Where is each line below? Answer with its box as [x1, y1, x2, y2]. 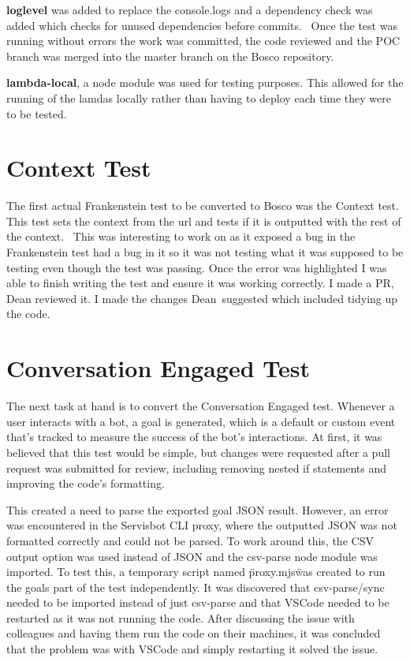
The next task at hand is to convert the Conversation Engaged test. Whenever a [6, 398, 395, 414]
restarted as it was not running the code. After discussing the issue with [6, 609, 355, 626]
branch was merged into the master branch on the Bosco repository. [6, 47, 334, 64]
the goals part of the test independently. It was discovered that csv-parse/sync [6, 578, 385, 595]
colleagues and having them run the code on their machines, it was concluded [6, 625, 381, 641]
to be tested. [6, 105, 67, 122]
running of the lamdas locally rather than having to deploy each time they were [6, 89, 391, 106]
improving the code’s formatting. [6, 475, 165, 492]
